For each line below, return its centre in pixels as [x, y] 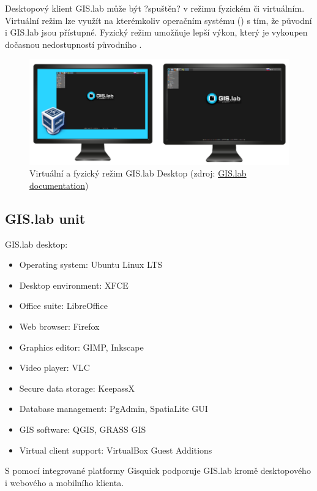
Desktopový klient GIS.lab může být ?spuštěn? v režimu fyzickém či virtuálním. [155, 8]
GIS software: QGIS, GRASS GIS [83, 429]
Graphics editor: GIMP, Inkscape [81, 347]
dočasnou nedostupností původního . [73, 44]
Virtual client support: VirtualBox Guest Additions [116, 450]
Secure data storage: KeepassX [77, 388]
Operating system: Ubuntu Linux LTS [91, 265]
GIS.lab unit [45, 218]
